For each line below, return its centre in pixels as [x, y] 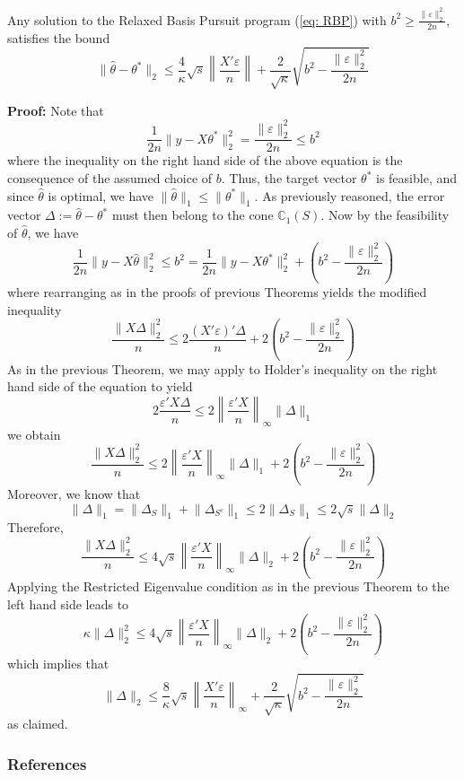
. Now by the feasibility [385, 215]
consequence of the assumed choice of [110, 178]
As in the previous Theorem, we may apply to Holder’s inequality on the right [223, 368]
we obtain [34, 434]
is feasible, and [416, 178]
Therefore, [35, 527]
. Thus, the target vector [289, 178]
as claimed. [38, 724]
